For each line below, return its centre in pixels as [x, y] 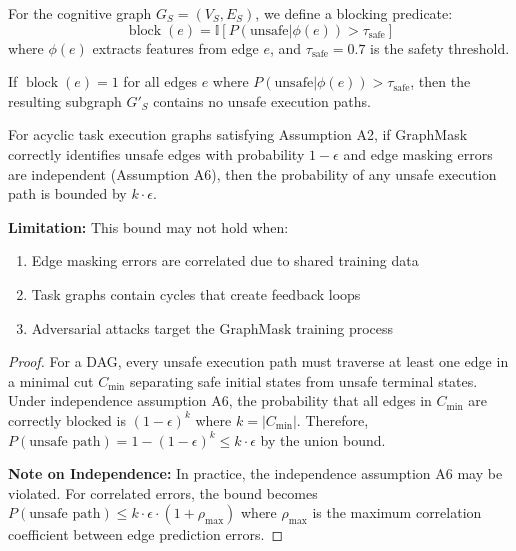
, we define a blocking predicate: [354, 13]
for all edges [160, 81]
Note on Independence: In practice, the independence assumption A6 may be [255, 473]
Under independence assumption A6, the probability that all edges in [220, 400]
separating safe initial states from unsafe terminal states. [304, 380]
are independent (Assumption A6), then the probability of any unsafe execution [252, 173]
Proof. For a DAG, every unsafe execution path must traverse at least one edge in [258, 361]
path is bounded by [67, 193]
